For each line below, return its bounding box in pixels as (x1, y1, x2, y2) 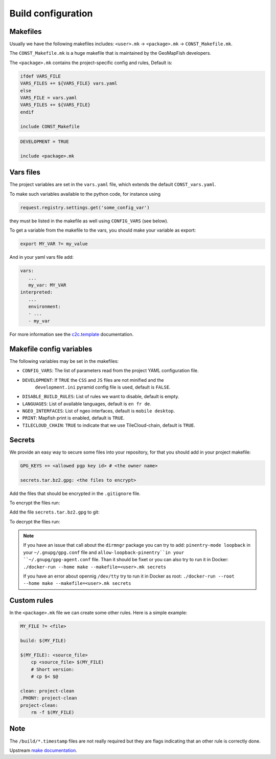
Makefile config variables (9, 344, 93, 353)
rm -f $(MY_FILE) (31, 710, 75, 715)
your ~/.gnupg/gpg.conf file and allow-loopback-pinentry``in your (23, 549, 185, 556)
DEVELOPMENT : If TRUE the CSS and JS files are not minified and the (22, 377, 164, 383)
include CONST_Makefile (20, 124, 80, 129)
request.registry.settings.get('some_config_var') (20, 204, 150, 210)
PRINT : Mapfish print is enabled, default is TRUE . (22, 415, 125, 421)
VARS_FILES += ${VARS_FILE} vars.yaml (20, 80, 118, 87)
